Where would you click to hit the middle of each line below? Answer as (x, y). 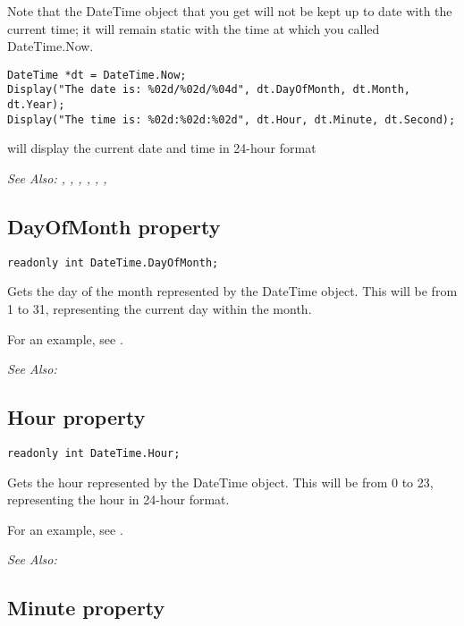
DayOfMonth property (114, 226)
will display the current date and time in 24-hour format (162, 148)
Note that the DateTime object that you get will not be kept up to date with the (230, 11)
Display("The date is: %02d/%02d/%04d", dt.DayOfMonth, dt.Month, (209, 90)
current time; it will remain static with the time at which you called (194, 28)
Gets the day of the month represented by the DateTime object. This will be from (232, 291)
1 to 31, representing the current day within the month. (160, 309)
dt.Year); (36, 105)
